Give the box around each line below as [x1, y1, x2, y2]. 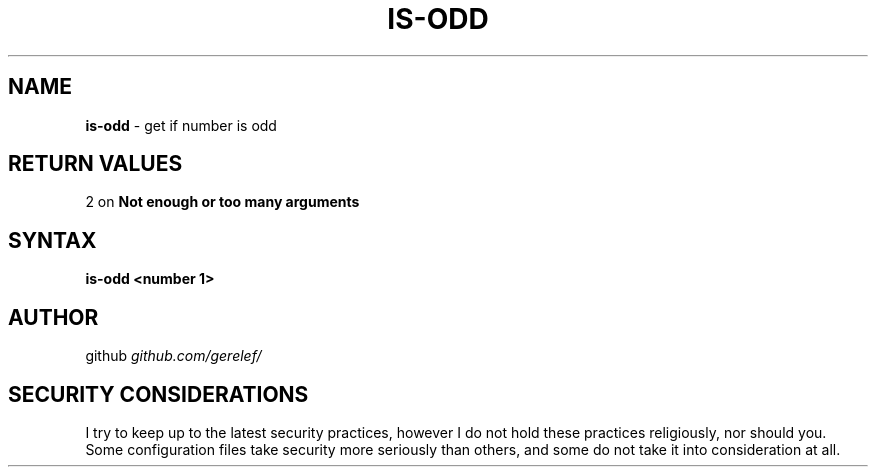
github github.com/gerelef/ [85, 347, 262, 365]
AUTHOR [8, 304, 99, 330]
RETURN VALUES [8, 151, 183, 177]
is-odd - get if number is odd [85, 116, 277, 134]
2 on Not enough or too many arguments [85, 193, 360, 211]
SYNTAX [8, 227, 97, 253]
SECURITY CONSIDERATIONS [8, 381, 309, 407]
